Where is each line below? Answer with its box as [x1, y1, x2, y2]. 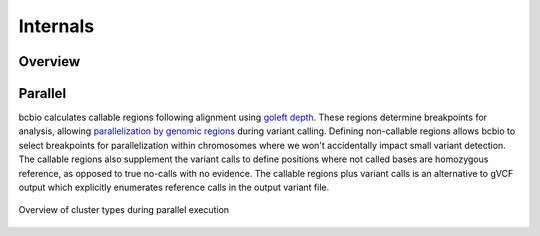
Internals [18, 15, 95, 37]
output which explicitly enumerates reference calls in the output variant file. [18, 181, 330, 194]
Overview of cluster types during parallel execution [18, 204, 230, 216]
